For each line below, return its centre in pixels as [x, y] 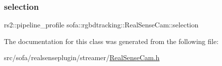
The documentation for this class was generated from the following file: [111, 41]
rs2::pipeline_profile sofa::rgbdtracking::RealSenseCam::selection [101, 25]
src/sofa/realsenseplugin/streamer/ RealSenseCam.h [82, 57]
